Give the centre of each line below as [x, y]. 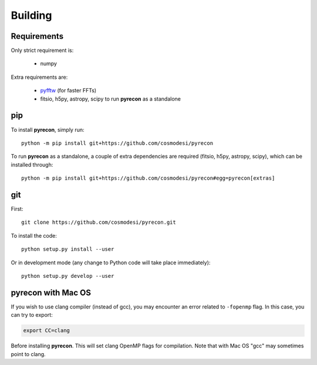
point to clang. [28, 354]
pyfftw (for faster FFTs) [68, 91]
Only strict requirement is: [42, 51]
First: [17, 209]
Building [31, 15]
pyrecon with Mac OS [51, 292]
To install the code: [34, 235]
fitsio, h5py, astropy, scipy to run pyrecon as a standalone [111, 99]
